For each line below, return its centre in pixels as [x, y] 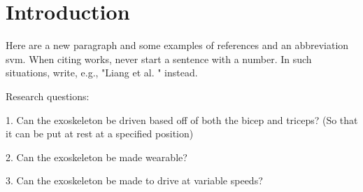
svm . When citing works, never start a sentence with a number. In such [159, 59]
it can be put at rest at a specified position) [100, 133]
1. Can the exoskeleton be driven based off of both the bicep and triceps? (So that [182, 119]
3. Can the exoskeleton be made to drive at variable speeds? [134, 180]
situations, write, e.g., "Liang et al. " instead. [102, 73]
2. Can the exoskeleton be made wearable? [97, 157]
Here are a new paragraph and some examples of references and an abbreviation [177, 45]
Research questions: [48, 96]
